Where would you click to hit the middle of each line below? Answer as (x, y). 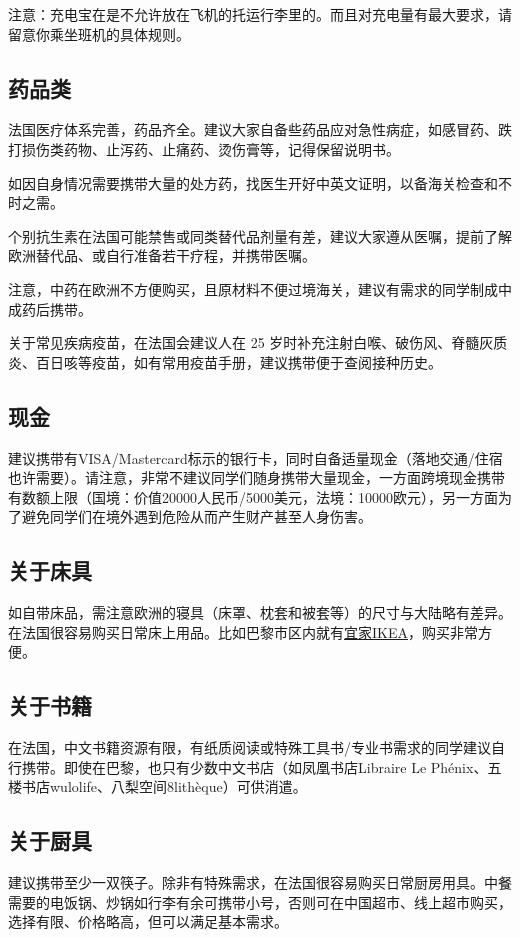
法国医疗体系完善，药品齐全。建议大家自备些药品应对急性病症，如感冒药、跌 (260, 129)
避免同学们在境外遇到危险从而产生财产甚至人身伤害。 (196, 516)
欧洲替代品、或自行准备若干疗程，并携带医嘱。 (162, 255)
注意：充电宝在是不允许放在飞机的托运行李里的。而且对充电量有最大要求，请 (260, 14)
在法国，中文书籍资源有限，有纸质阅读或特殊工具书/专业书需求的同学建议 (249, 747)
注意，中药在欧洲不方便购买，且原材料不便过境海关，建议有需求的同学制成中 (260, 288)
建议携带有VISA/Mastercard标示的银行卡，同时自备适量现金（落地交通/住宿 (255, 457)
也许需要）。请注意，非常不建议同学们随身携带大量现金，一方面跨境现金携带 (256, 477)
